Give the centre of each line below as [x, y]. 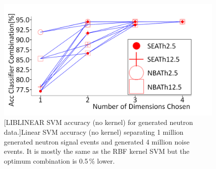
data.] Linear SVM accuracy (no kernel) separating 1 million [94, 132]
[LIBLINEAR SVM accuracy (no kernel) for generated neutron [99, 122]
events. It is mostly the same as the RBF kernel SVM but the [97, 151]
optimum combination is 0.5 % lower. [59, 160]
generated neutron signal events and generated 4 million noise [97, 141]
